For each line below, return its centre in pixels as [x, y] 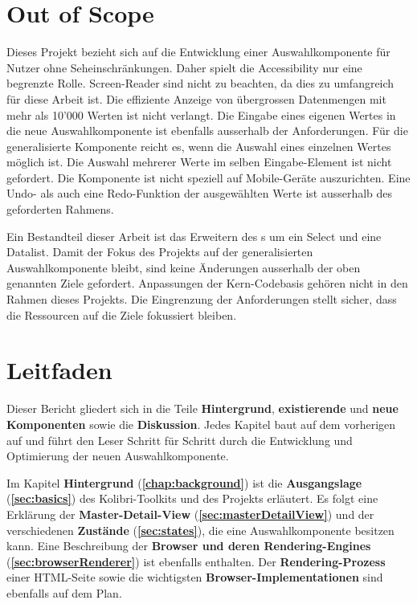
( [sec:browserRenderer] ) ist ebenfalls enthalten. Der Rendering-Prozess [196, 561]
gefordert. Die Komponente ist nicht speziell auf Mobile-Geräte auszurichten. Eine [208, 177]
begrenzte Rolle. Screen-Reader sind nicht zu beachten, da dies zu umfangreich [200, 83]
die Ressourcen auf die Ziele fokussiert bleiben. [122, 314]
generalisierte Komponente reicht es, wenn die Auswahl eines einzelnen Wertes [199, 146]
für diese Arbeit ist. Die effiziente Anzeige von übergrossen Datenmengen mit [196, 98]
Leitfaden [59, 370]
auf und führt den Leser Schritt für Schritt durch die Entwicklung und [180, 440]
